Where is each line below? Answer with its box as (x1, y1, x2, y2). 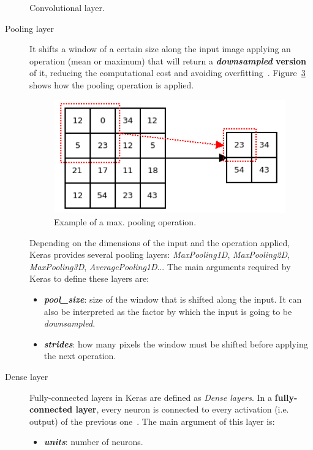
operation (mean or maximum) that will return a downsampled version (29, 54, 306, 67)
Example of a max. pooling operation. (54, 215, 197, 228)
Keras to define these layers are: (29, 272, 149, 285)
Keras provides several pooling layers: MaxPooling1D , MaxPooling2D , (29, 248, 290, 261)
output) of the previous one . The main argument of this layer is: (29, 414, 275, 427)
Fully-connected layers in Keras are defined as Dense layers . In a (29, 390, 272, 403)
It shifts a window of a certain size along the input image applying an (29, 42, 291, 55)
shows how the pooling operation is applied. (29, 78, 194, 91)
